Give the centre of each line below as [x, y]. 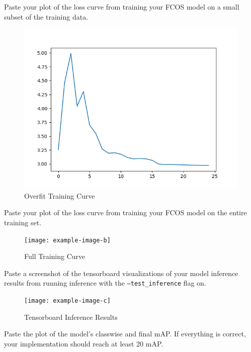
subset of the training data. [46, 16]
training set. [23, 222]
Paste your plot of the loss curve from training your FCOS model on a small [122, 7]
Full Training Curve [55, 256]
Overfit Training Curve [60, 195]
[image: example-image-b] [67, 240]
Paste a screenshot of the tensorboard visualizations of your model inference [121, 273]
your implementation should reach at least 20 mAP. [84, 343]
